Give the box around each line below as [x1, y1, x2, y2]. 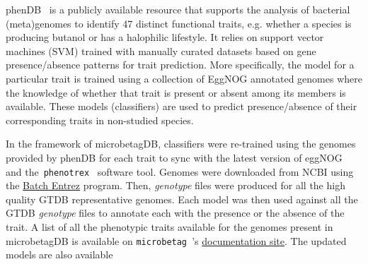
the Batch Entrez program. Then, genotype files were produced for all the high [6, 178, 345, 193]
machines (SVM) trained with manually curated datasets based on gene [6, 43, 316, 58]
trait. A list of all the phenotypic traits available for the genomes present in [6, 219, 333, 234]
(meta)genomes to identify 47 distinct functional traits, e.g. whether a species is [6, 16, 352, 30]
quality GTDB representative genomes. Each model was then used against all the [6, 191, 358, 206]
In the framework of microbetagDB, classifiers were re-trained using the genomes [6, 136, 356, 151]
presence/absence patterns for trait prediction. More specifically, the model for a [6, 57, 355, 72]
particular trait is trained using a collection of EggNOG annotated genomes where [6, 71, 362, 85]
